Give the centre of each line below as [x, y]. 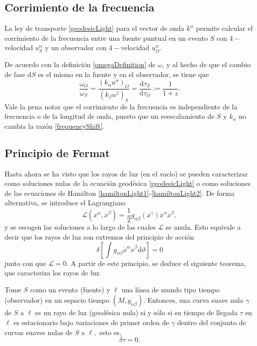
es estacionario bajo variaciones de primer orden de [91, 322]
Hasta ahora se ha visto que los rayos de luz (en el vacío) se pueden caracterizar [126, 173]
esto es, [110, 332]
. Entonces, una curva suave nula [193, 300]
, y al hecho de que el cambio [207, 64]
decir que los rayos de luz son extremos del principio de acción [99, 237]
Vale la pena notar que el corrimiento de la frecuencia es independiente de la [121, 106]
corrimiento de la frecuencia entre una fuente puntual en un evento [106, 38]
